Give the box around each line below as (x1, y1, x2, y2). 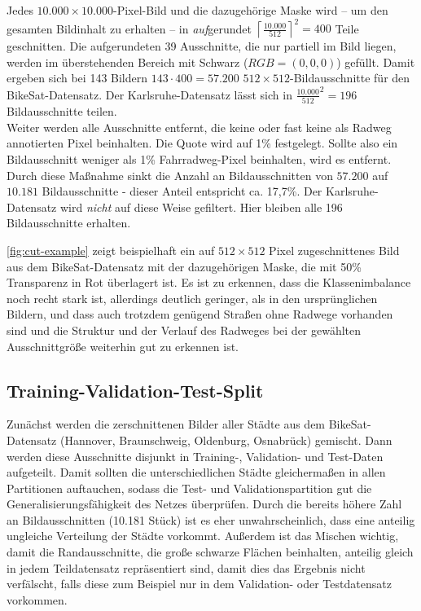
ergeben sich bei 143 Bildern (7, 69, 148, 86)
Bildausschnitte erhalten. (7, 214, 131, 231)
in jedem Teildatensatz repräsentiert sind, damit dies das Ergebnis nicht (7, 559, 366, 576)
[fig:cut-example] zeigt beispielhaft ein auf (7, 241, 215, 258)
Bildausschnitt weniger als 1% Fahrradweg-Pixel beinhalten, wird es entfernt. (7, 150, 392, 167)
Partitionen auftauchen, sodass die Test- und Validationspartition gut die (7, 479, 372, 496)
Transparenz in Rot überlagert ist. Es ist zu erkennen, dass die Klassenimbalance (7, 274, 411, 291)
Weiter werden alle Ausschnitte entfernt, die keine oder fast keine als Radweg (7, 118, 392, 135)
